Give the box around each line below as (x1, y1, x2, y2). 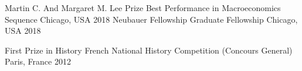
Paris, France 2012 (5, 55, 71, 68)
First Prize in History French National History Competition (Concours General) (5, 44, 293, 56)
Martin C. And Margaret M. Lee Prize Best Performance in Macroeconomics (5, 2, 281, 13)
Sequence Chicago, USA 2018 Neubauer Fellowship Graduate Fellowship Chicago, (5, 13, 298, 25)
